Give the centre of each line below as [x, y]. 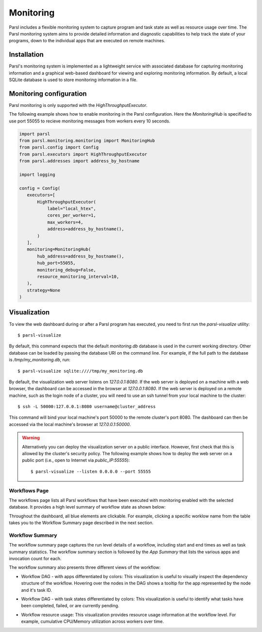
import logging [37, 175]
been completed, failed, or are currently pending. [70, 606]
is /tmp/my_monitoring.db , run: [40, 360]
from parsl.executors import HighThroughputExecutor [83, 154]
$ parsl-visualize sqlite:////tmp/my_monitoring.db [80, 371]
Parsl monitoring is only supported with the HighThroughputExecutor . [78, 105]
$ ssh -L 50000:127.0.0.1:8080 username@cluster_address [87, 407]
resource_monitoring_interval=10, [78, 276]
